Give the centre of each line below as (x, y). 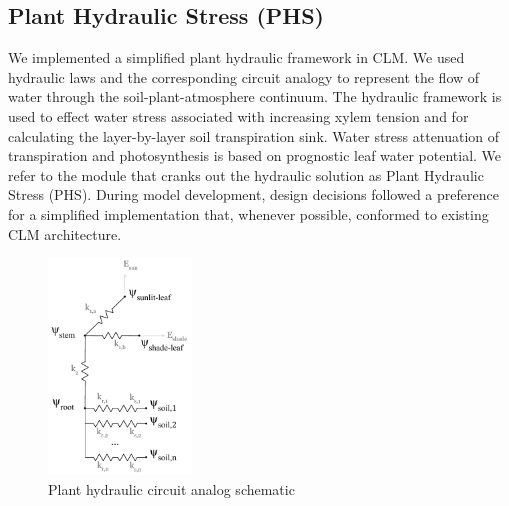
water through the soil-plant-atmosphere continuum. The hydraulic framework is (255, 96)
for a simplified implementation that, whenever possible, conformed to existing (248, 213)
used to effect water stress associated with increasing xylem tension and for (238, 115)
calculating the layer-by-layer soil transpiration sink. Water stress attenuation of (254, 135)
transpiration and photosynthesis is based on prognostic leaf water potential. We (255, 155)
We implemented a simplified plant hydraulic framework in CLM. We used (236, 57)
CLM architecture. (65, 233)
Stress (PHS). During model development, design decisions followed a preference (253, 194)
